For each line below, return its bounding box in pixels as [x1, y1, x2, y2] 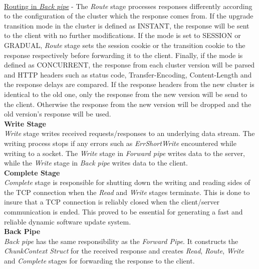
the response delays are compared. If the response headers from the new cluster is [4, 79, 254, 89]
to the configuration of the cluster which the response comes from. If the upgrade [4, 10, 253, 21]
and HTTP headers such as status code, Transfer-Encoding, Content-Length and [4, 69, 252, 79]
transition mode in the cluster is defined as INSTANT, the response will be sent [4, 20, 249, 30]
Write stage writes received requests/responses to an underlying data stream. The [4, 128, 255, 138]
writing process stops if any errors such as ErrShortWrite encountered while [4, 137, 236, 148]
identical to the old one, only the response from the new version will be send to [4, 88, 247, 99]
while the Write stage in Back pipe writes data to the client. [4, 157, 188, 168]
